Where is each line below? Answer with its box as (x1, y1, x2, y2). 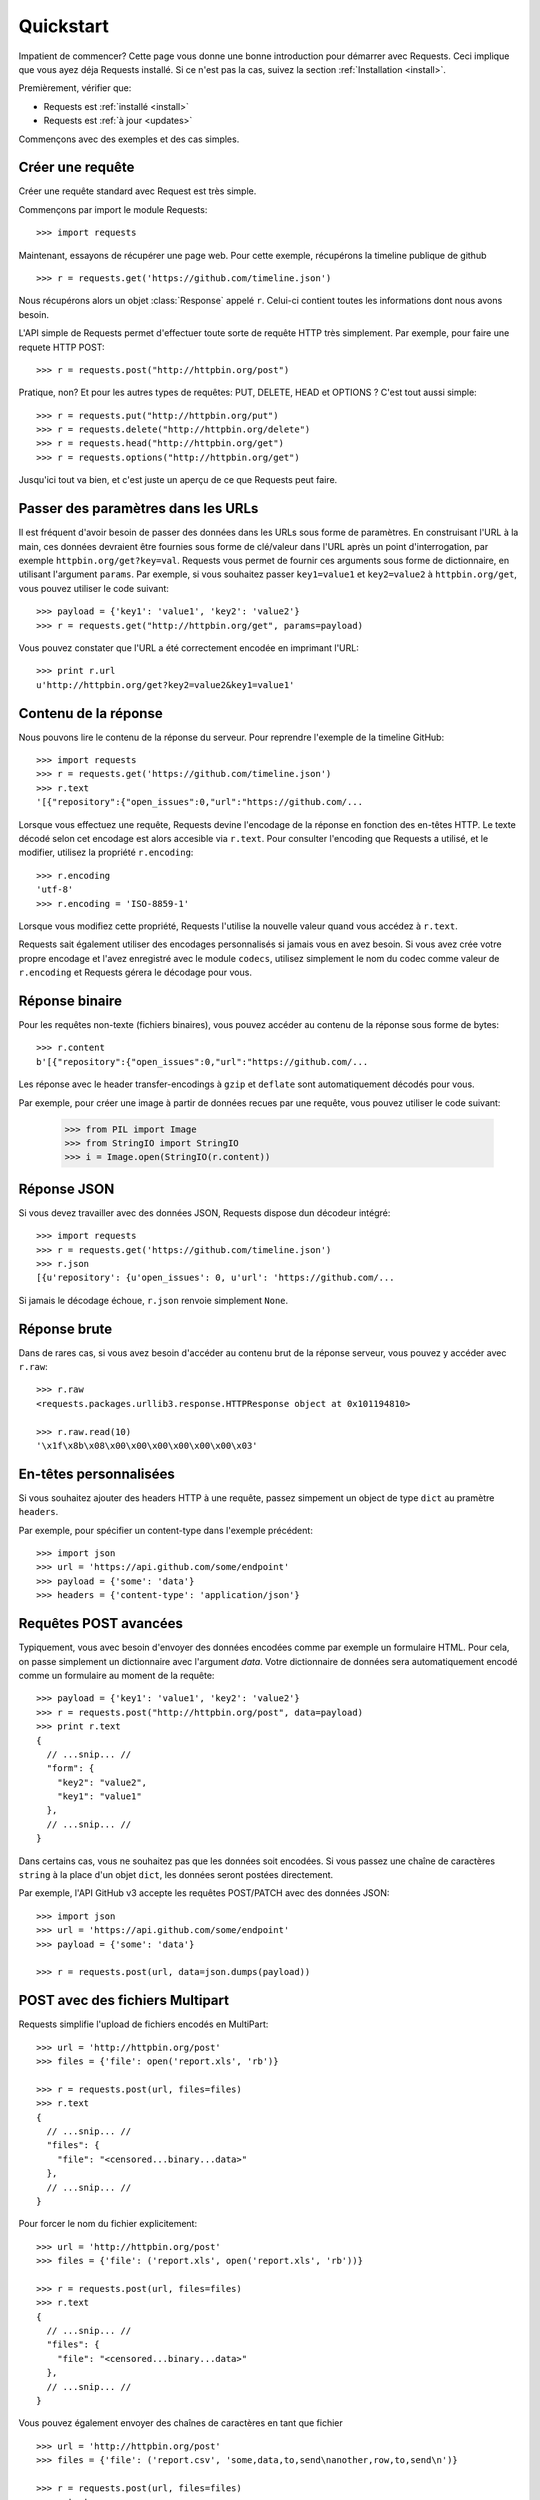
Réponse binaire (18, 992, 122, 1009)
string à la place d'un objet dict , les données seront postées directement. (18, 1869, 334, 1881)
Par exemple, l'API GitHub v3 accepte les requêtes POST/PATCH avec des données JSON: (18, 1887, 390, 1899)
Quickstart (18, 15, 110, 37)
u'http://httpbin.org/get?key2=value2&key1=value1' (36, 679, 295, 690)
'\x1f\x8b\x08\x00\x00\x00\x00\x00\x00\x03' (36, 1440, 259, 1451)
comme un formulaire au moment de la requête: (18, 1669, 215, 1681)
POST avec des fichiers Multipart (18, 1992, 230, 2009)
